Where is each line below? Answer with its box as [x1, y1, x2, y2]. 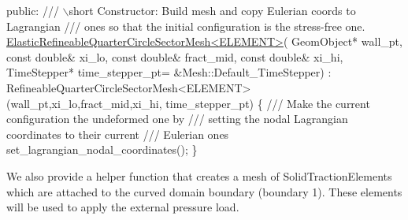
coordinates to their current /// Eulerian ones [6, 125, 229, 142]
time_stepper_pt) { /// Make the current [165, 95, 370, 111]
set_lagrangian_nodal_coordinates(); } [6, 141, 198, 158]
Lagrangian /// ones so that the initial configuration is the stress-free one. [6, 17, 365, 34]
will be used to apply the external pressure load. [6, 199, 239, 215]
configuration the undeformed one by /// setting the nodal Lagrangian [6, 110, 348, 127]
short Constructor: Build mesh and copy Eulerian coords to [69, 2, 356, 18]
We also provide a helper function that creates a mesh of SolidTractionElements [6, 167, 392, 184]
